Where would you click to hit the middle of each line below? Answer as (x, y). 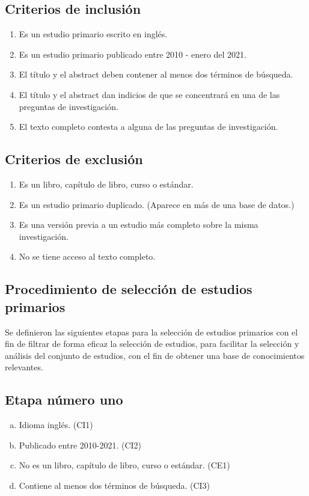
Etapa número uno (64, 400)
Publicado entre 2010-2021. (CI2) (80, 445)
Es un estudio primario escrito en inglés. (93, 34)
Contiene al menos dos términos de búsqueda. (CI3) (115, 485)
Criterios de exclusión (74, 159)
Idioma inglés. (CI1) (56, 425)
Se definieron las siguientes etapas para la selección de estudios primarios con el (151, 332)
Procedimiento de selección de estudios (129, 289)
